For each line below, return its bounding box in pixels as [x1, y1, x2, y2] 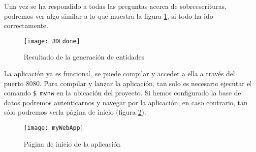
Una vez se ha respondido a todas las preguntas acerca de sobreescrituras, [4, 1, 226, 11]
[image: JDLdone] [24, 37, 80, 45]
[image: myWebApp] [24, 124, 84, 132]
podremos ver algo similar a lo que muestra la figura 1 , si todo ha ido [4, 10, 213, 21]
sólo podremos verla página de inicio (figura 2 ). [4, 107, 146, 117]
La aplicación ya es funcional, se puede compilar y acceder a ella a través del [4, 68, 235, 79]
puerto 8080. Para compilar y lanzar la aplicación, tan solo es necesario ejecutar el [4, 78, 252, 88]
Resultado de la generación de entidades [24, 52, 144, 62]
